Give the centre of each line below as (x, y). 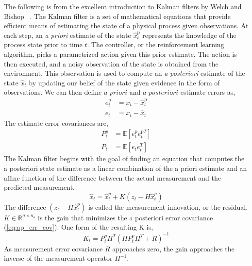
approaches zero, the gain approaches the (173, 248)
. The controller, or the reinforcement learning (156, 44)
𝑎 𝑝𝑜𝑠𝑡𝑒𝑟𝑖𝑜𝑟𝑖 (161, 93)
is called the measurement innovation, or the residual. (168, 207)
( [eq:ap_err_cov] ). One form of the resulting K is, (79, 227)
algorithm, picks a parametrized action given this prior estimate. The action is (120, 54)
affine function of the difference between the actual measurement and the (112, 177)
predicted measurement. (39, 187)
